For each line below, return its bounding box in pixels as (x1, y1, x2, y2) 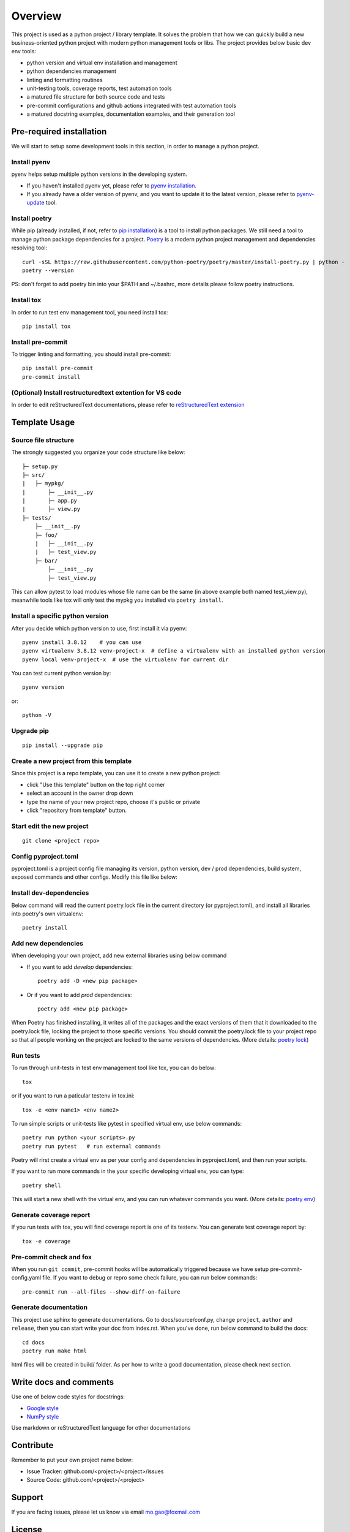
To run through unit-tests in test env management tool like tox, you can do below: (11, 1064, 217, 1072)
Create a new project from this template (11, 757, 132, 765)
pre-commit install (22, 373, 81, 380)
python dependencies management (26, 67, 116, 75)
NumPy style (26, 1413, 59, 1420)
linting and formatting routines (26, 76, 103, 83)
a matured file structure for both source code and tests (26, 93, 165, 100)
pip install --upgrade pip (22, 742, 103, 749)
